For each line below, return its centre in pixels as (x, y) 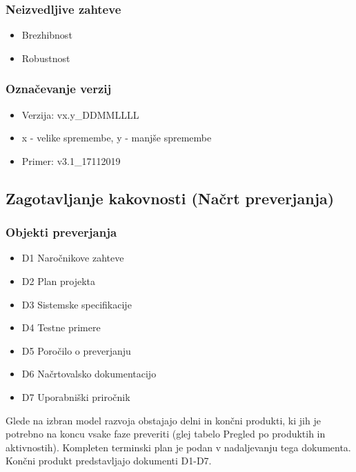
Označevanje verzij (59, 89)
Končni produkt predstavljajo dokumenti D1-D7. (109, 461)
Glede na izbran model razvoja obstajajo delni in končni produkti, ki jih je (163, 420)
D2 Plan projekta (59, 281)
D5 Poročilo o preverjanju (76, 350)
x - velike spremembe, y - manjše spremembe (117, 138)
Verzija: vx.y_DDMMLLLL (80, 114)
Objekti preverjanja (61, 232)
